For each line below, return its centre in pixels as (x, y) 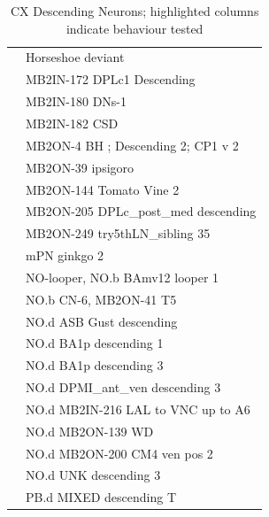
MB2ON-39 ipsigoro (80, 167)
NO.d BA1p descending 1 (95, 343)
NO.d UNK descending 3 (93, 475)
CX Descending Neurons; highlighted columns (134, 11)
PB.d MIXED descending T (101, 497)
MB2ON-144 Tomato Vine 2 (103, 189)
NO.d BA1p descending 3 (95, 365)
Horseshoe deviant (75, 57)
